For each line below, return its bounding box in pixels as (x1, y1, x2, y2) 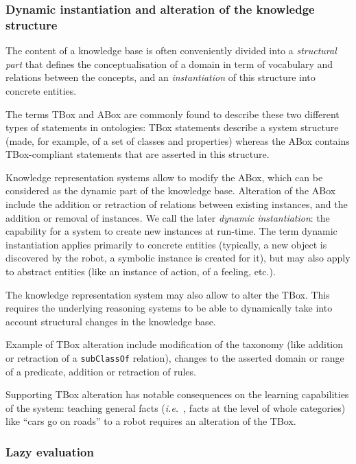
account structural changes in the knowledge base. (5, 314, 216, 328)
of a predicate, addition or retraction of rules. (5, 364, 196, 378)
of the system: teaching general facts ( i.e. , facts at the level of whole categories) (5, 400, 346, 415)
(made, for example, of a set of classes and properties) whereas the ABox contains (5, 133, 350, 148)
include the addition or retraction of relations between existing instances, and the (5, 197, 348, 211)
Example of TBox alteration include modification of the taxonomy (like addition (5, 337, 344, 351)
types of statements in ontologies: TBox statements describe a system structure (5, 120, 339, 135)
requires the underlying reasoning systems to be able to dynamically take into (5, 301, 333, 315)
